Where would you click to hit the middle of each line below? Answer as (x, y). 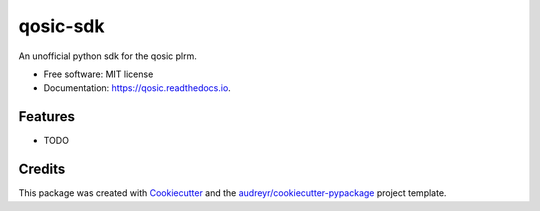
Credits (42, 169)
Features (46, 116)
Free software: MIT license (98, 74)
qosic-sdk (61, 26)
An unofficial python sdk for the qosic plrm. (107, 56)
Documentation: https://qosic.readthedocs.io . (137, 88)
